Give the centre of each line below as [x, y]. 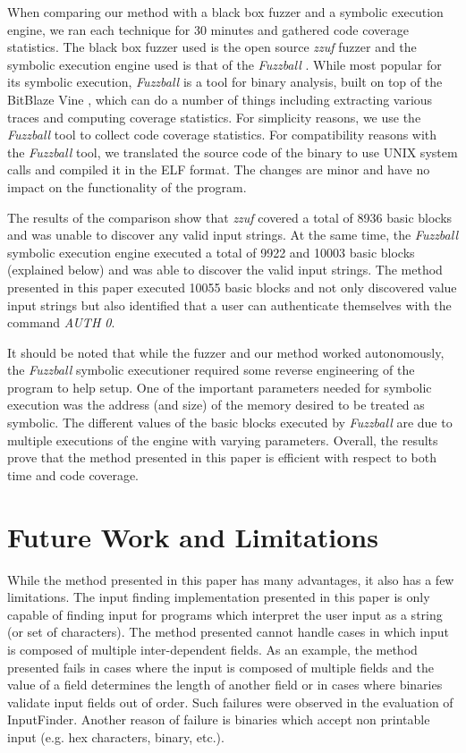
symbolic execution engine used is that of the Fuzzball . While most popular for [225, 64]
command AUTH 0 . [61, 322]
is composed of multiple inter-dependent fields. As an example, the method [212, 649]
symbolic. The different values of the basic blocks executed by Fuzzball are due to [230, 423]
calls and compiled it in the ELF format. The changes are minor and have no [219, 169]
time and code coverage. [73, 474]
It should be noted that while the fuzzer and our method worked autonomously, [226, 352]
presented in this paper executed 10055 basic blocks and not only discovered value [232, 287]
